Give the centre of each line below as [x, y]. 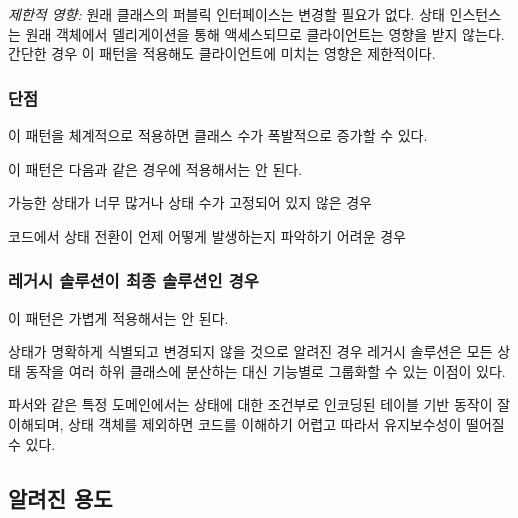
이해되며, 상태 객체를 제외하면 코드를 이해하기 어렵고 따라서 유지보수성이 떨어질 [256, 423]
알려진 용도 [60, 497]
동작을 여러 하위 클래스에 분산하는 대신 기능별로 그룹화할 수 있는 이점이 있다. [265, 370]
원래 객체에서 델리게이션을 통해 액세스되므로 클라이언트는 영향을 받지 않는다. [265, 33]
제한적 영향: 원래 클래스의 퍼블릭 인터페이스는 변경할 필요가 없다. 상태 [226, 14]
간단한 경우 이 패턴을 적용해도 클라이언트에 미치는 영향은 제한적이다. [222, 53]
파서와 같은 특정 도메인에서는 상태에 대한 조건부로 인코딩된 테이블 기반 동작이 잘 [259, 404]
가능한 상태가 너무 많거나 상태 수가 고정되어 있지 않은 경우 [190, 202]
